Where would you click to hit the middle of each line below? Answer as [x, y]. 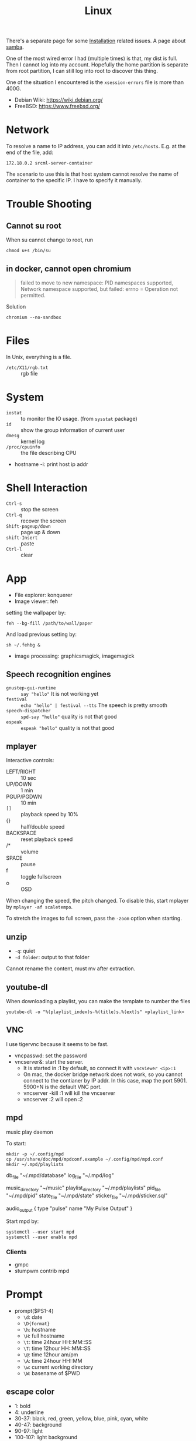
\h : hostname [39, 1329]
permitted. [33, 295]
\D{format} [37, 1323]
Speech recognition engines [59, 674]
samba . [15, 47]
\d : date [33, 1317]
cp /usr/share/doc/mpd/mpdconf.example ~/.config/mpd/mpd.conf [85, 1159]
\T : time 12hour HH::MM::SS [57, 1348]
